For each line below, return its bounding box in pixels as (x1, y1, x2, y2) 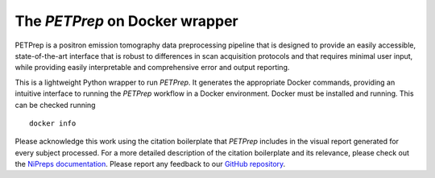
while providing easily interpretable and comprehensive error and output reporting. (14, 63, 290, 72)
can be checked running (14, 100, 96, 110)
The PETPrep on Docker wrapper (14, 12, 239, 30)
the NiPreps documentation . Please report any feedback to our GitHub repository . (14, 159, 286, 169)
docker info (29, 118, 77, 128)
